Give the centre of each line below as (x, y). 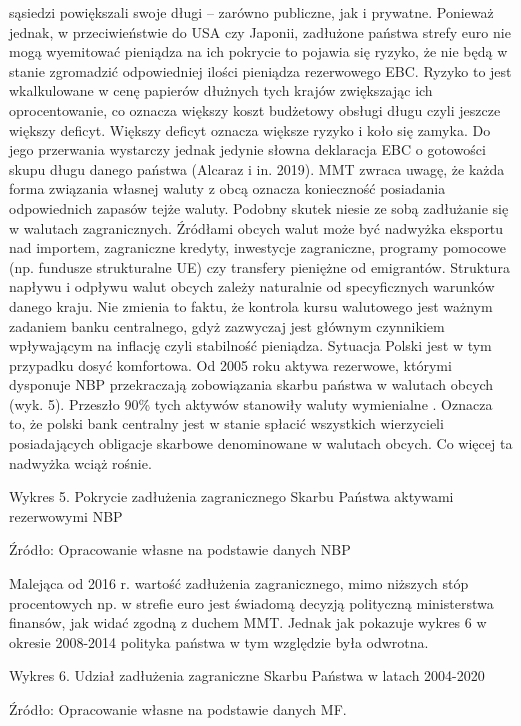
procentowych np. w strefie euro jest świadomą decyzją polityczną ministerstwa (251, 602)
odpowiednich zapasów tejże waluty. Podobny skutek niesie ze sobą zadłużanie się (259, 207)
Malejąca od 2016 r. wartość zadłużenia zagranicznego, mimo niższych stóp (239, 583)
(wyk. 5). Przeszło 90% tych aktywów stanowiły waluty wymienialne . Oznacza (251, 403)
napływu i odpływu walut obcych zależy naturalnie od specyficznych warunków (252, 286)
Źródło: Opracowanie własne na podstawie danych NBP (180, 549)
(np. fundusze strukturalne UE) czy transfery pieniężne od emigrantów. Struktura (259, 266)
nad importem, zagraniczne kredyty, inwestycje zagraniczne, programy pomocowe (257, 247)
